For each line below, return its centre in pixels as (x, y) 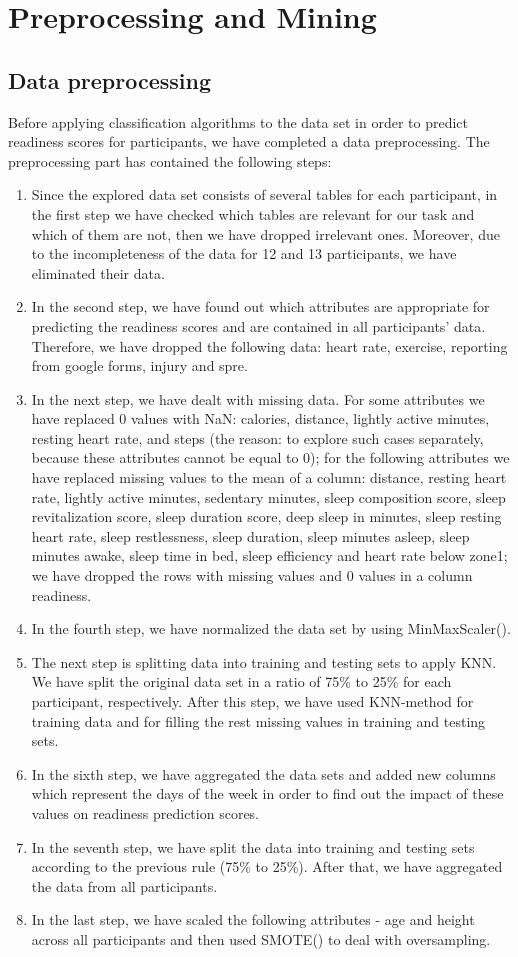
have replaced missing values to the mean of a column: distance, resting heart (269, 477)
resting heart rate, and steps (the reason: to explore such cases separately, (257, 437)
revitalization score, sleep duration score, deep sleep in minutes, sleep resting (266, 516)
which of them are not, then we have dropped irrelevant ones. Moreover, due (265, 233)
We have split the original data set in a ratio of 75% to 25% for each (241, 681)
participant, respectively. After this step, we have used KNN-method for (252, 701)
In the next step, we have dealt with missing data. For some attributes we (258, 398)
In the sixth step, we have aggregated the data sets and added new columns (263, 773)
